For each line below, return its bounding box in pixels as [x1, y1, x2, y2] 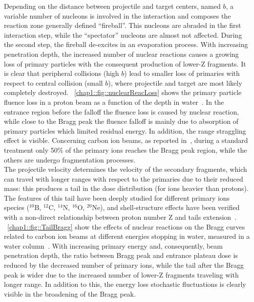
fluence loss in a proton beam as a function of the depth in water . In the [4, 96, 224, 107]
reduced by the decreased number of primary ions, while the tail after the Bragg [4, 260, 244, 270]
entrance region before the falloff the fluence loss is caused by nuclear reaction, [4, 106, 239, 116]
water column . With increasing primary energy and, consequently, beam [4, 240, 223, 251]
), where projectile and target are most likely [108, 77, 242, 88]
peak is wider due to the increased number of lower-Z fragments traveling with [4, 269, 239, 279]
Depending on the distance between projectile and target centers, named [4, 1, 221, 11]
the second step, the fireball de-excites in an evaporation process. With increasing [4, 39, 248, 49]
